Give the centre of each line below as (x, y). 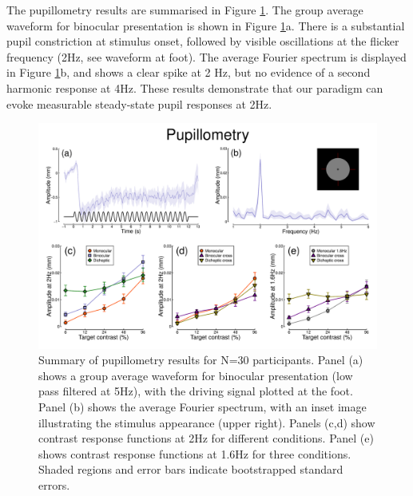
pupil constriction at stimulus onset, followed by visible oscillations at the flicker (203, 41)
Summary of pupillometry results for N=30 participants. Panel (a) (201, 360)
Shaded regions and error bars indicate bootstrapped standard (191, 469)
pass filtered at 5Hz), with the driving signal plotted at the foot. (196, 391)
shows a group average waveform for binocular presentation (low (196, 375)
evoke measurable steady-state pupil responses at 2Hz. (139, 103)
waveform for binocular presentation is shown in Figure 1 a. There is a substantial (206, 25)
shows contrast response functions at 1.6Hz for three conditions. (195, 453)
